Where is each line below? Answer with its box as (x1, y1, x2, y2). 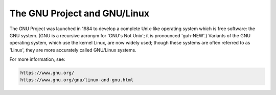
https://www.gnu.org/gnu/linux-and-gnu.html (20, 77, 134, 83)
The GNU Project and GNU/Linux (9, 8, 150, 19)
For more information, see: (9, 56, 65, 62)
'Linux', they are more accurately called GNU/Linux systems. (9, 46, 136, 53)
